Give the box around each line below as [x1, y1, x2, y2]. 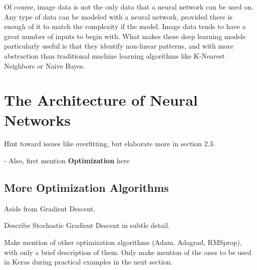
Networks [4, 109, 71, 130]
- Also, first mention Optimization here [4, 155, 130, 166]
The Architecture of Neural [4, 90, 198, 110]
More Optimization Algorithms [4, 180, 169, 195]
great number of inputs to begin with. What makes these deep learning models [4, 31, 246, 41]
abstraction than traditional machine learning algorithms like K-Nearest [4, 50, 225, 61]
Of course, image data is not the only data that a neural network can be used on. [4, 2, 254, 12]
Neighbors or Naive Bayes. [4, 60, 85, 71]
